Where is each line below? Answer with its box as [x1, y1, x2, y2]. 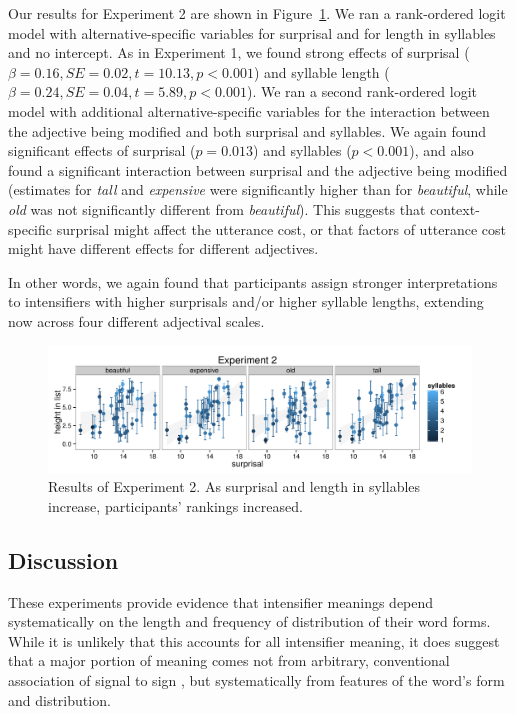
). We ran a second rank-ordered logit [246, 81, 478, 102]
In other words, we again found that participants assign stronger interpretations [8, 271, 498, 292]
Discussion [8, 544, 119, 575]
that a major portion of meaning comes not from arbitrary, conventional [8, 650, 450, 671]
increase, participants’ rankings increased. [48, 495, 303, 516]
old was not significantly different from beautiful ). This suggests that [8, 198, 426, 219]
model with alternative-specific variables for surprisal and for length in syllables [8, 22, 496, 43]
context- [430, 198, 480, 219]
